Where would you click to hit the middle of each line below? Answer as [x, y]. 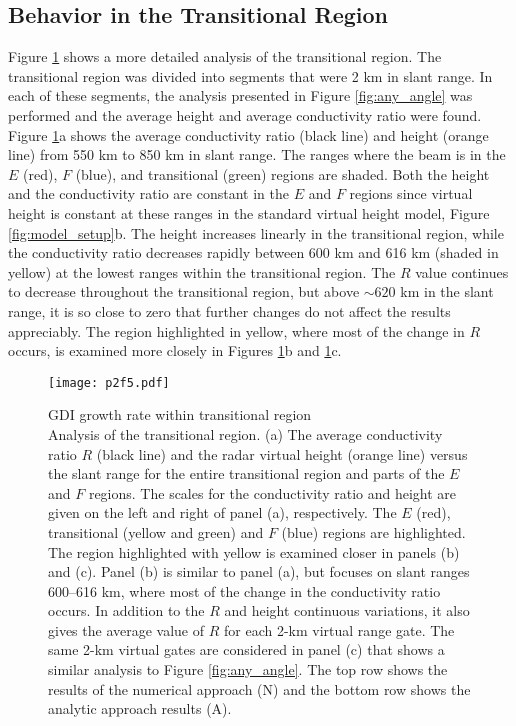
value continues [462, 271]
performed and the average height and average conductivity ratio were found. [245, 114]
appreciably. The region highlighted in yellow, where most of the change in [236, 330]
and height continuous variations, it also [347, 610]
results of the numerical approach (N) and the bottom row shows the [259, 688]
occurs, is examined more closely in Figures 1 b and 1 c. [175, 350]
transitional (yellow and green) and [156, 531]
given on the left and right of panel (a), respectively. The [222, 512]
